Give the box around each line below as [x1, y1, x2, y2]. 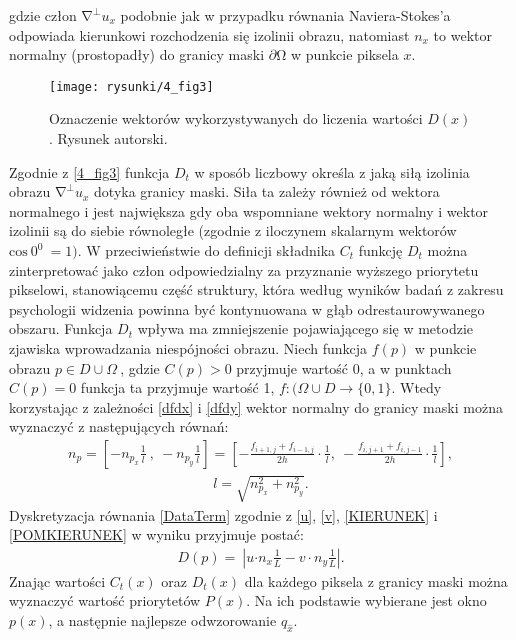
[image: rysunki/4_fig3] [49, 79, 214, 94]
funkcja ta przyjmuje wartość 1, [80, 377, 275, 398]
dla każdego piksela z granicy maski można [244, 570, 508, 591]
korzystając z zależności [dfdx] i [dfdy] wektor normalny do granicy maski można [9, 396, 503, 417]
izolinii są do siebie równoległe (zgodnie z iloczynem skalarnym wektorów [9, 220, 457, 241]
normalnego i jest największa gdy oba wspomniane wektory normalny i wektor [9, 200, 489, 221]
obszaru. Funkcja [9, 318, 113, 339]
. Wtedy [391, 377, 442, 398]
